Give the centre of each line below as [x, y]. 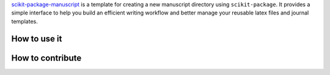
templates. [24, 21]
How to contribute [46, 58]
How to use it [37, 38]
